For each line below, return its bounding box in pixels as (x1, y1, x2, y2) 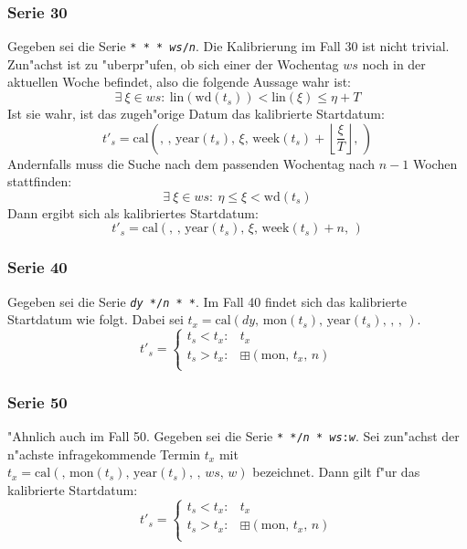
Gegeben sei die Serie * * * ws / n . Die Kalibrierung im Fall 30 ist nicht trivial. (7, 37, 450, 56)
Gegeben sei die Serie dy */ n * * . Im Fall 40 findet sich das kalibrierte (7, 291, 408, 311)
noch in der (362, 54, 426, 73)
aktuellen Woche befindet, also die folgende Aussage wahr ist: (7, 72, 352, 91)
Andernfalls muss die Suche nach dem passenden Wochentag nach (7, 153, 376, 173)
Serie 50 (7, 390, 68, 413)
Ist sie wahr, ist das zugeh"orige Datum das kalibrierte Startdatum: (7, 104, 385, 123)
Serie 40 (7, 256, 68, 279)
